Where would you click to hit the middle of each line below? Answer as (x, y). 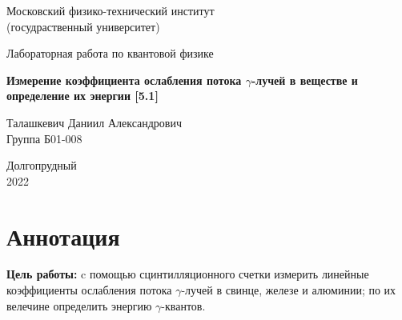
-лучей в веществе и (304, 80)
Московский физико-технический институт (111, 10)
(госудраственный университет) (83, 26)
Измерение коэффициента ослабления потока (124, 80)
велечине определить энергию (79, 305)
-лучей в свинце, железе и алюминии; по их (289, 290)
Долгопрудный (42, 165)
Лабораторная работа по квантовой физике (110, 53)
